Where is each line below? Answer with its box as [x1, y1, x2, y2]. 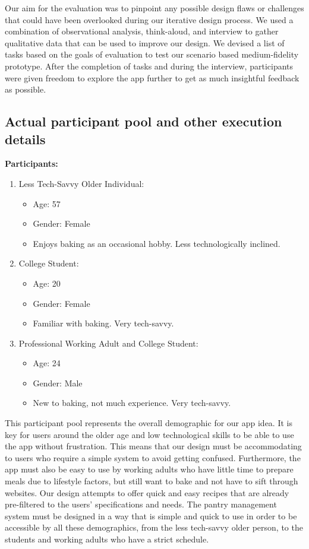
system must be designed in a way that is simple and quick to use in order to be [5, 509, 297, 522]
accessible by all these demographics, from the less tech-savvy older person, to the [5, 521, 303, 534]
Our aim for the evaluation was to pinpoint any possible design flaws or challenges [5, 2, 304, 14]
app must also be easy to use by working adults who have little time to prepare [5, 463, 294, 475]
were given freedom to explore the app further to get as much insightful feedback [5, 71, 299, 84]
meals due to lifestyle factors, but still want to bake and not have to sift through [5, 475, 298, 487]
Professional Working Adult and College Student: [18, 337, 198, 349]
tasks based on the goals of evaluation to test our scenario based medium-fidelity [5, 48, 299, 61]
